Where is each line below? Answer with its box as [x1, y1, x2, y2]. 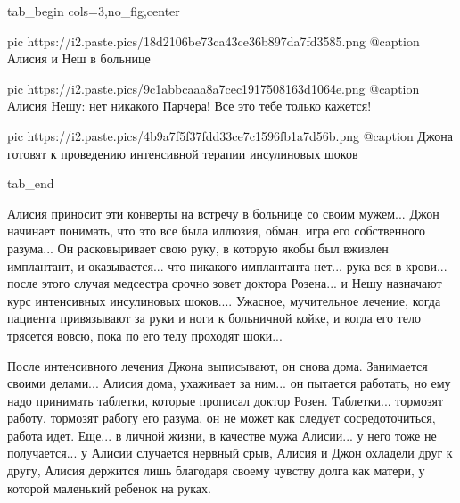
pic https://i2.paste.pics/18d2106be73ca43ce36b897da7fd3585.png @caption [7, 31, 420, 50]
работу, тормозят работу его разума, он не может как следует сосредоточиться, [7, 408, 436, 427]
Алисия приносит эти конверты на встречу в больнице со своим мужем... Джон [7, 203, 439, 222]
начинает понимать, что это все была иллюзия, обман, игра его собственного [7, 221, 426, 240]
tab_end [7, 174, 54, 193]
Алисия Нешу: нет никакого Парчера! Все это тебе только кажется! [7, 96, 372, 115]
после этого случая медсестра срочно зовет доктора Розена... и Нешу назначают [7, 274, 442, 293]
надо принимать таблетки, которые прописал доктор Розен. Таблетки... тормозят [7, 391, 444, 409]
